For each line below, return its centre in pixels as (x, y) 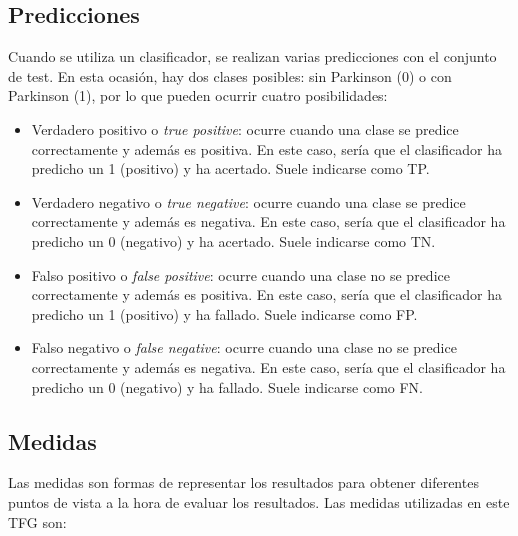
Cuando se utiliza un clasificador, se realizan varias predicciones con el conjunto (252, 56)
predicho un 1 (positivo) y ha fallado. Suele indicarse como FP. (224, 313)
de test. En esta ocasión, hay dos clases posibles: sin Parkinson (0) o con (230, 75)
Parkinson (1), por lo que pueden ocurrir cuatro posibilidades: (198, 95)
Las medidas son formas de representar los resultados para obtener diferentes (243, 482)
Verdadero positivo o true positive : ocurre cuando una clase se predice (245, 128)
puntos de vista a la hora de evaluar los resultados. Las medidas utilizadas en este (259, 501)
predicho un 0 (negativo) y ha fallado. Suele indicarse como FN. (227, 386)
